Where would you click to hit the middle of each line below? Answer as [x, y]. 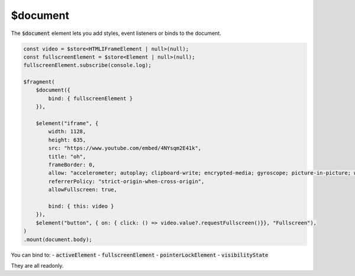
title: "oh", [67, 156]
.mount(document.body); [58, 239]
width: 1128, [67, 131]
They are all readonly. [37, 265]
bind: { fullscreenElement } [91, 98]
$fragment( [39, 82]
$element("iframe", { [67, 123]
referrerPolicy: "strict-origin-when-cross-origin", [126, 181]
